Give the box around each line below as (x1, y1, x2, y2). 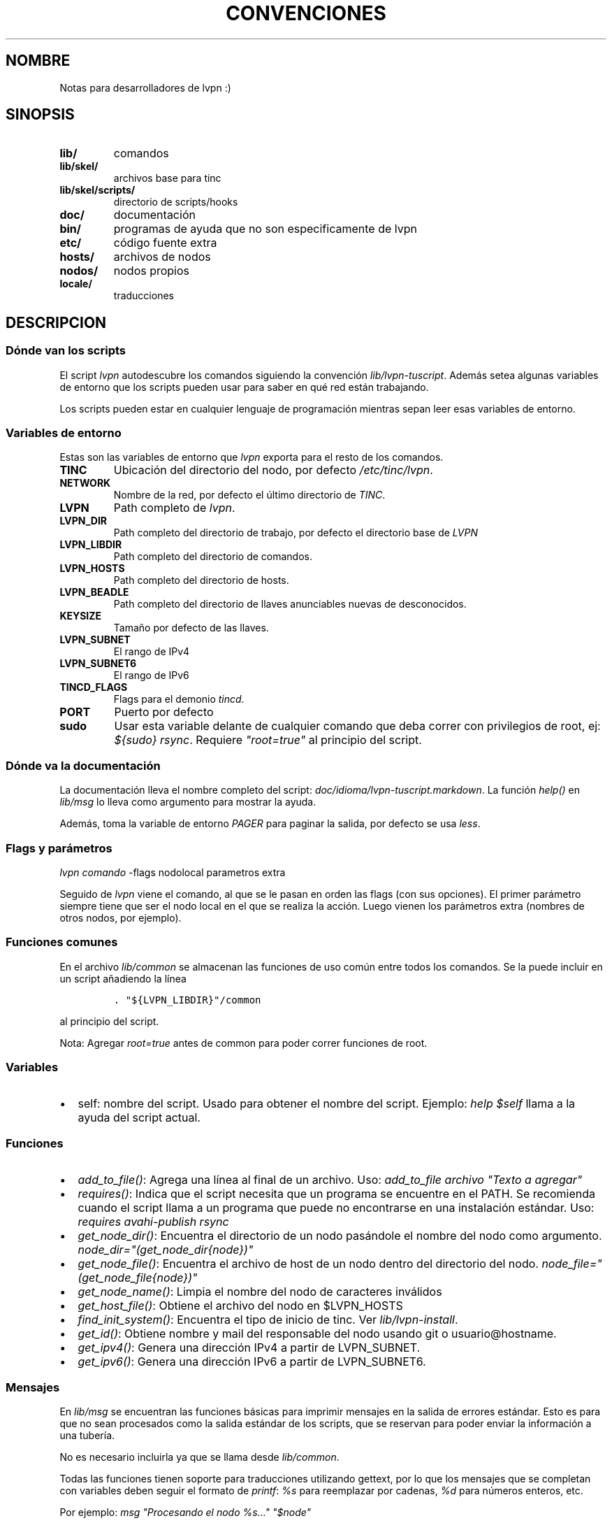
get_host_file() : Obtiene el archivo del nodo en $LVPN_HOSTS (78, 1299, 403, 1313)
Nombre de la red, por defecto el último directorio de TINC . (113, 489, 386, 501)
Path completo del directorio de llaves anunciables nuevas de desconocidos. (113, 598, 467, 610)
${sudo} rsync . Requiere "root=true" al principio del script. (114, 733, 422, 748)
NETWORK (59, 477, 111, 489)
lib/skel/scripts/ (59, 184, 136, 196)
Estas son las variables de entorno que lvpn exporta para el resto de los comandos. (59, 451, 444, 464)
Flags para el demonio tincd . (113, 693, 245, 706)
